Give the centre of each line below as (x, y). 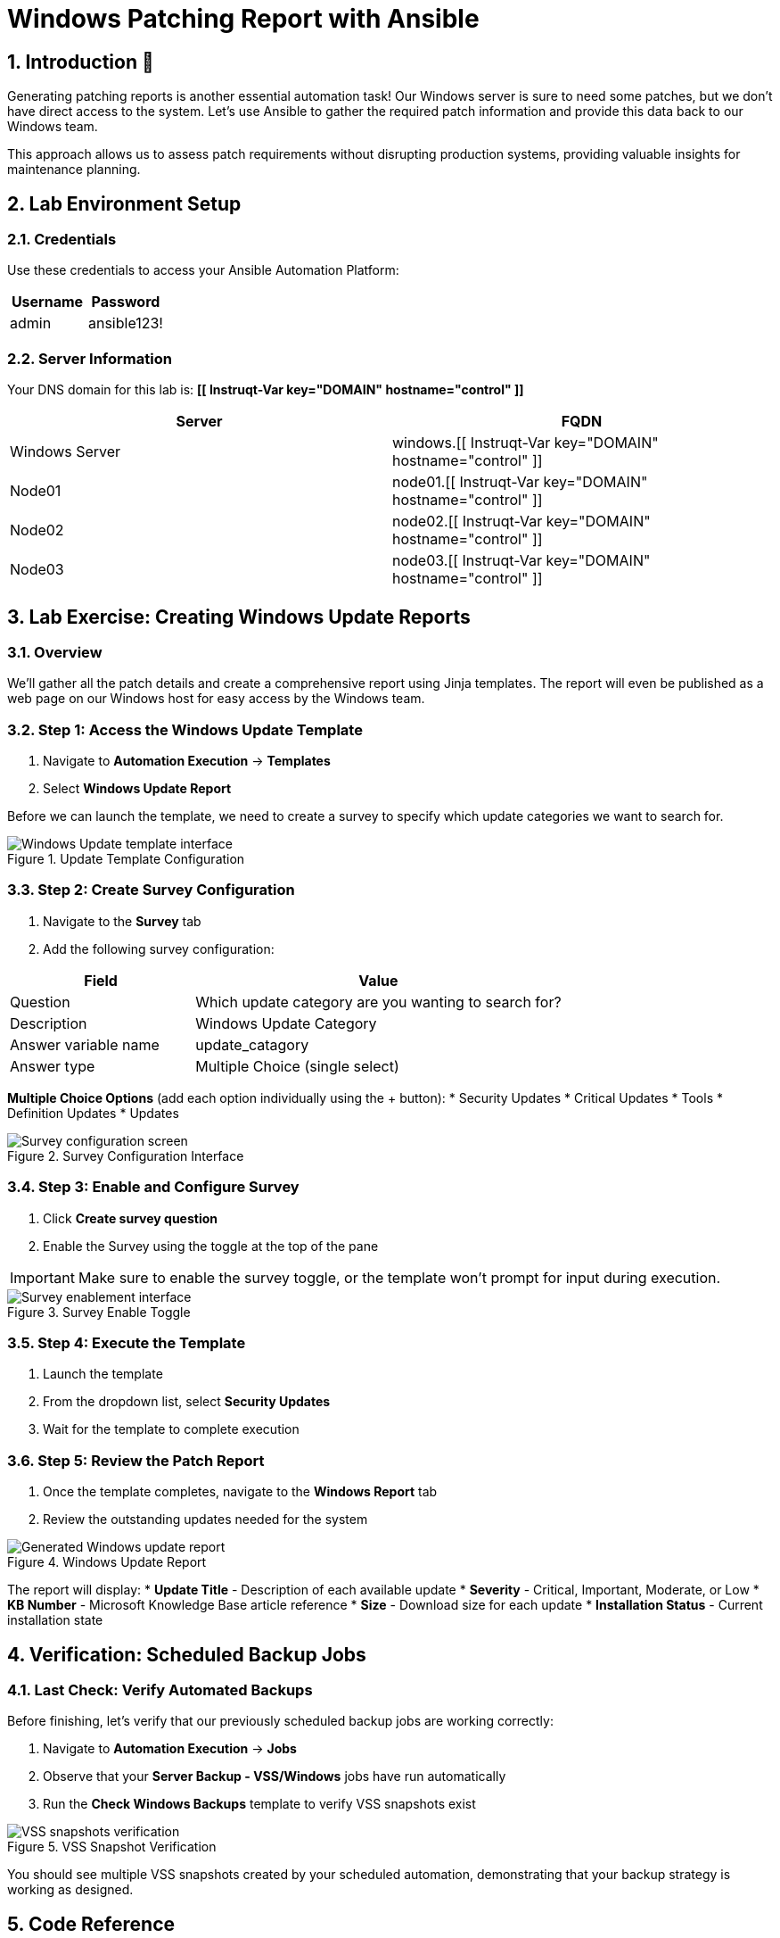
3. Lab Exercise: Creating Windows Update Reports (239, 617)
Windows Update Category (286, 1023)
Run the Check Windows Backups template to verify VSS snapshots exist (259, 1804)
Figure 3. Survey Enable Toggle (99, 1312)
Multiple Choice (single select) (297, 1066)
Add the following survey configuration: (159, 948)
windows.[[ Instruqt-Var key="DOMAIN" (525, 443)
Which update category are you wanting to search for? (378, 1002)
